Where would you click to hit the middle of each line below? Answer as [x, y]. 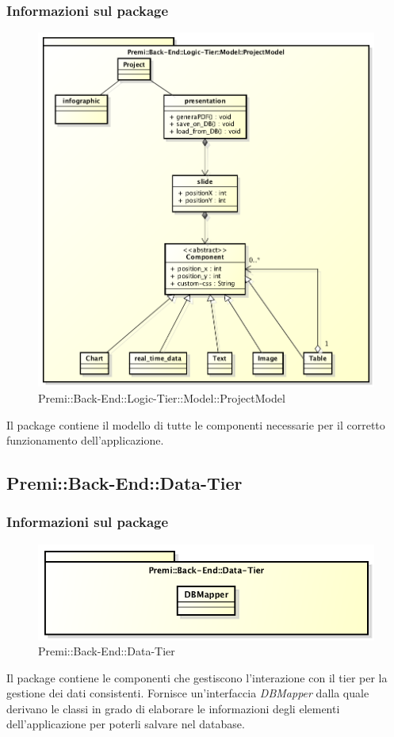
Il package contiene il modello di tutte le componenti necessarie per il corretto [196, 424]
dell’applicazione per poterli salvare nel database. [126, 724]
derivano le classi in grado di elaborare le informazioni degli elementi [173, 708]
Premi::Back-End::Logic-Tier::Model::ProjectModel [162, 397]
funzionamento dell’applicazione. [85, 440]
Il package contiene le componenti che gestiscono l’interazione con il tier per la [197, 677]
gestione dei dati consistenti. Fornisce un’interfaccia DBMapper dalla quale [188, 693]
